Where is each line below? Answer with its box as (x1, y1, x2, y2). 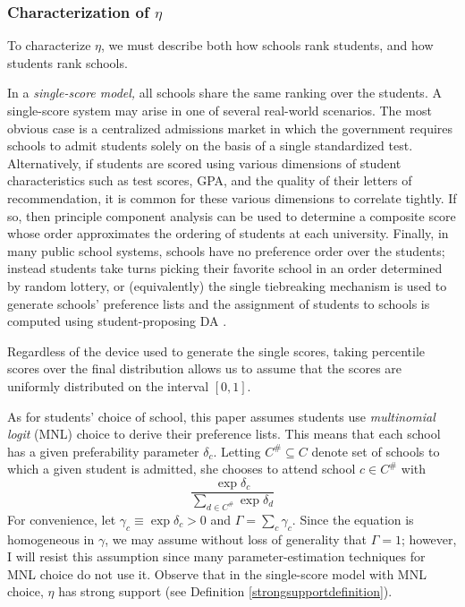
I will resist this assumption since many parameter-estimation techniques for (7, 547, 426, 566)
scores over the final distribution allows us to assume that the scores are (7, 359, 402, 378)
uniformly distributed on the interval (7, 376, 209, 395)
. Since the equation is (292, 509, 414, 528)
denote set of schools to (311, 441, 440, 460)
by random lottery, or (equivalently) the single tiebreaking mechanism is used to (7, 276, 447, 295)
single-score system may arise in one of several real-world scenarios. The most (7, 101, 432, 119)
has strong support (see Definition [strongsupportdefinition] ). (58, 582, 393, 601)
